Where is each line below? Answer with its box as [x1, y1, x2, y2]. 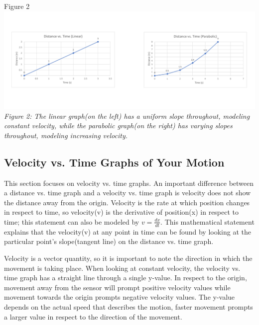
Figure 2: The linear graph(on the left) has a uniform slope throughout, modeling [4, 110, 250, 121]
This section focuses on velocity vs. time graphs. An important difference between [4, 177, 254, 188]
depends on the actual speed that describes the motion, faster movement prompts [4, 301, 253, 312]
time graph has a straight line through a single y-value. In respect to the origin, [4, 272, 247, 283]
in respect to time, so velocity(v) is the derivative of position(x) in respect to [4, 207, 239, 217]
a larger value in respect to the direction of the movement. [4, 311, 182, 322]
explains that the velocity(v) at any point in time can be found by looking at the [4, 226, 251, 237]
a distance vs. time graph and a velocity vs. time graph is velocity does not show [4, 187, 251, 198]
